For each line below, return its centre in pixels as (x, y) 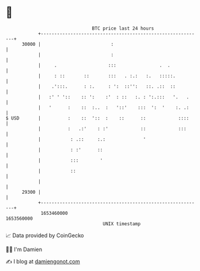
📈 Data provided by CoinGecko (45, 235)
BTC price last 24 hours (123, 28)
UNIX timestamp (122, 224)
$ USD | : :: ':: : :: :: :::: (97, 118)
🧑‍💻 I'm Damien (24, 249)
